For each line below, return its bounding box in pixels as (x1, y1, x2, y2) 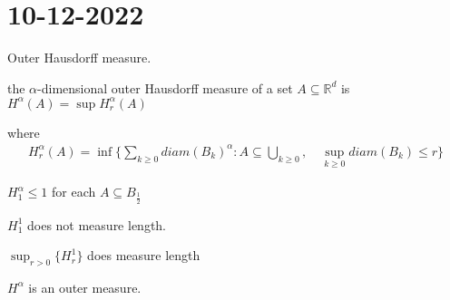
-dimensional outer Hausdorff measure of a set (37, 78, 293, 97)
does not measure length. (26, 215, 167, 234)
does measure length (87, 246, 201, 265)
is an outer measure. (28, 277, 142, 296)
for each (52, 182, 96, 201)
